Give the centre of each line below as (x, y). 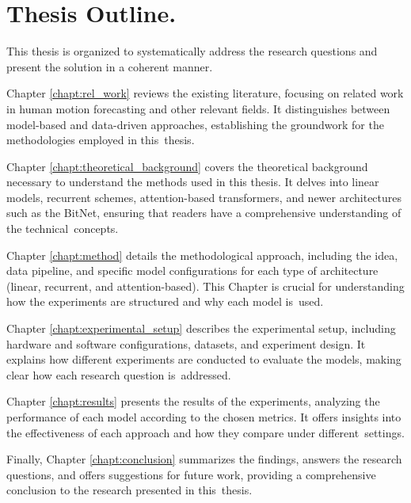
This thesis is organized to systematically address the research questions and (192, 51)
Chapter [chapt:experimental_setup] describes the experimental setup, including (201, 328)
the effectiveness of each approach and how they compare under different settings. (205, 432)
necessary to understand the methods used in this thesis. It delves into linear (193, 182)
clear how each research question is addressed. (119, 374)
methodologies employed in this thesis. (101, 140)
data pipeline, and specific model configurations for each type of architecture (192, 271)
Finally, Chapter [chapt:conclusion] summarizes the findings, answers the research (204, 459)
